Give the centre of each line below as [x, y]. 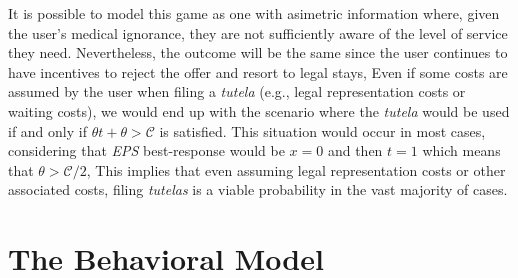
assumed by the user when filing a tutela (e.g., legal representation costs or [237, 91]
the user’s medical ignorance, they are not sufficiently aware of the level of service [258, 32]
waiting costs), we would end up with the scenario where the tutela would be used [259, 110]
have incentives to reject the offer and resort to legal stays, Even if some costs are [258, 71]
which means [461, 150]
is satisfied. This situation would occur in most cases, [322, 130]
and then [355, 150]
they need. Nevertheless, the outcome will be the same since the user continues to [258, 52]
